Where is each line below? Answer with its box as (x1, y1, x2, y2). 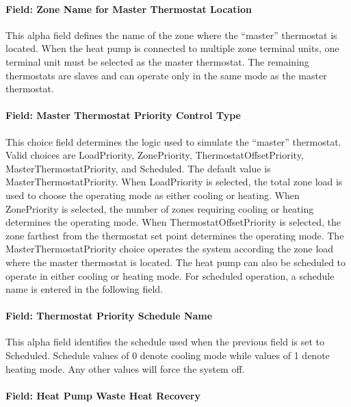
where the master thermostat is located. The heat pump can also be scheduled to (5, 254, 346, 269)
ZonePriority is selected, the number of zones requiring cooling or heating (5, 201, 314, 215)
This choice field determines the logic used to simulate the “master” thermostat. (5, 134, 341, 148)
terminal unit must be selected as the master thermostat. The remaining (5, 54, 309, 68)
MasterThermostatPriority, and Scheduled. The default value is (5, 161, 271, 175)
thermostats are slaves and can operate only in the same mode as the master (5, 68, 327, 82)
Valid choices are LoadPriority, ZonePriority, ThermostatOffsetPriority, (5, 148, 304, 162)
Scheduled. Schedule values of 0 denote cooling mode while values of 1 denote (5, 348, 330, 363)
